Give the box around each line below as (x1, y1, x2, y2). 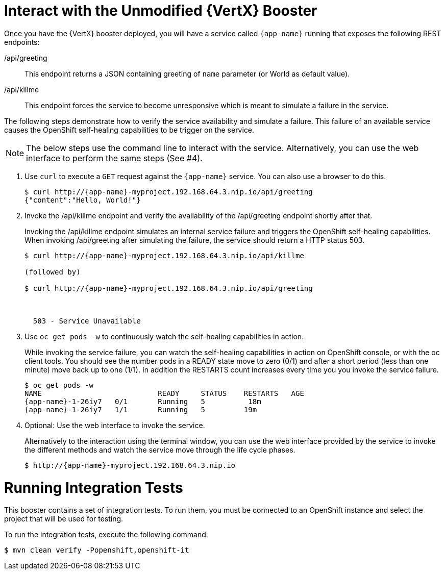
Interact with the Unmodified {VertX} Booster (4, 2, 317, 19)
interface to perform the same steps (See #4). (26, 153, 203, 163)
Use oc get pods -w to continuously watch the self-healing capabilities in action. (24, 332, 304, 341)
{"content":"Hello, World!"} (24, 195, 141, 204)
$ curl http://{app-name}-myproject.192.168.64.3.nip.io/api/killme (24, 251, 304, 260)
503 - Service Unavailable (33, 316, 141, 325)
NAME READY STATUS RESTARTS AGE (24, 389, 304, 397)
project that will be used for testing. (4, 514, 123, 523)
